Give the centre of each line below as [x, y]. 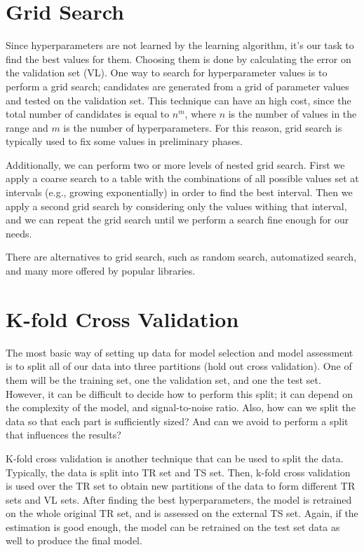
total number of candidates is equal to [88, 114]
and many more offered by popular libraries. [101, 271]
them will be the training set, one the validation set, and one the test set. [163, 379]
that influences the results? [63, 435]
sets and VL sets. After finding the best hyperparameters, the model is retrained [179, 499]
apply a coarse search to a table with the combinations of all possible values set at [182, 178]
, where [200, 114]
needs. [19, 233]
